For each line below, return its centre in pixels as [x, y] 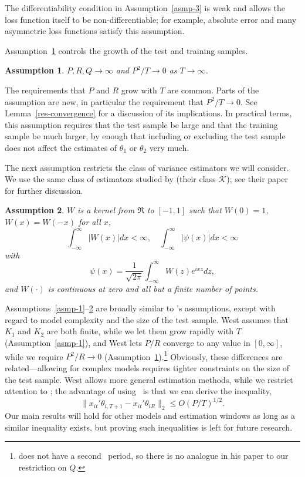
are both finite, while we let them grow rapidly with [140, 331]
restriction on [43, 467]
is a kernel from [106, 210]
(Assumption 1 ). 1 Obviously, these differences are [194, 355]
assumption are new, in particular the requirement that [104, 101]
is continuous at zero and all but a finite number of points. [153, 288]
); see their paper [257, 179]
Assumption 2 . [35, 210]
